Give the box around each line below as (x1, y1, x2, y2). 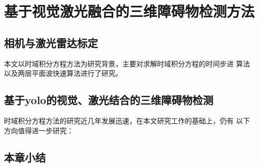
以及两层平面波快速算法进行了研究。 (4, 68, 122, 78)
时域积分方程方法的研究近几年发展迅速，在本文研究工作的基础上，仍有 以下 (4, 115, 250, 125)
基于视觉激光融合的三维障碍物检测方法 (4, 1, 255, 21)
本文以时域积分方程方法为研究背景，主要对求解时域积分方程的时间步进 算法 (4, 58, 250, 68)
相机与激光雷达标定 (4, 35, 98, 50)
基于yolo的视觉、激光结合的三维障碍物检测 (4, 92, 213, 108)
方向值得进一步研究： (4, 125, 74, 135)
